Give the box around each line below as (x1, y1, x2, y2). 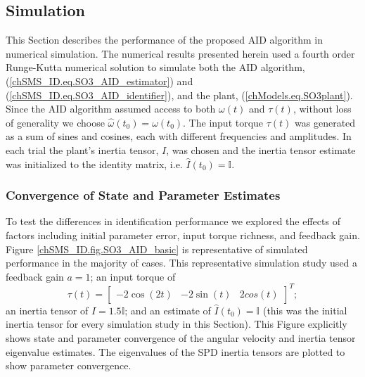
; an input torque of (90, 269, 176, 283)
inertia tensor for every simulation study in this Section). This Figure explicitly (6, 317, 347, 331)
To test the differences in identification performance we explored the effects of (6, 214, 340, 229)
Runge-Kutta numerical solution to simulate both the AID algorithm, (6, 60, 305, 75)
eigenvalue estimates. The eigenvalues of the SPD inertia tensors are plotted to (6, 344, 345, 359)
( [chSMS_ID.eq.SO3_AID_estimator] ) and (6, 73, 193, 88)
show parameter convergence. (6, 358, 132, 373)
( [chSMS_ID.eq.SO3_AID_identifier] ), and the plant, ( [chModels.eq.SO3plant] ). (6, 87, 353, 102)
